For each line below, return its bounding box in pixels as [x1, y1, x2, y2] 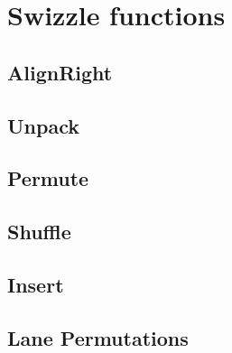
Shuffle [7, 218, 71, 246]
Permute [7, 164, 89, 192]
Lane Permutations [7, 323, 189, 351]
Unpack [7, 111, 79, 139]
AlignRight [7, 58, 113, 86]
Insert [7, 270, 64, 298]
